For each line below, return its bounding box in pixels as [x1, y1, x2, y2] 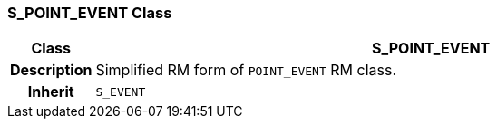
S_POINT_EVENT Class [7, 4, 172, 22]
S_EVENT [95, 84, 146, 99]
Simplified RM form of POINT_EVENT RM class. [95, 61, 397, 80]
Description [10, 61, 93, 80]
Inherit [27, 82, 74, 102]
